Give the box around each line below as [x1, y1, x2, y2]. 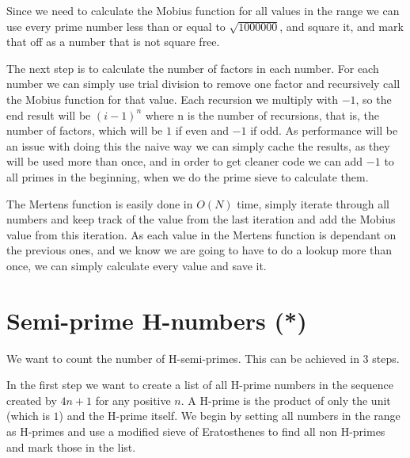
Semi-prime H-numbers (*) [6, 303, 307, 336]
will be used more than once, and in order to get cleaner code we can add [6, 153, 363, 170]
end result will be [6, 106, 91, 123]
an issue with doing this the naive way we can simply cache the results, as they [6, 137, 390, 154]
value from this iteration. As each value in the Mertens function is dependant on [6, 226, 397, 242]
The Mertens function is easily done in [6, 195, 193, 212]
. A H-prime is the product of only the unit [180, 391, 391, 408]
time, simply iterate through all [237, 195, 389, 212]
